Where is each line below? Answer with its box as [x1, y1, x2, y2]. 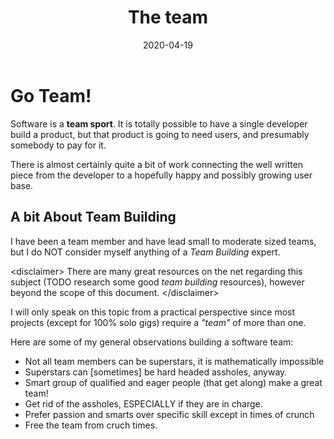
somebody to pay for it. [10, 139, 107, 151]
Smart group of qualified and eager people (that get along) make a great [24, 376, 323, 388]
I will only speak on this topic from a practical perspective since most [10, 306, 296, 318]
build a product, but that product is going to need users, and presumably [10, 128, 310, 140]
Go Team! [10, 84, 92, 107]
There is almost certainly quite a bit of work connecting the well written [10, 158, 304, 170]
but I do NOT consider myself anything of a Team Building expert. [10, 246, 281, 258]
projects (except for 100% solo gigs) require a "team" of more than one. [10, 316, 307, 328]
